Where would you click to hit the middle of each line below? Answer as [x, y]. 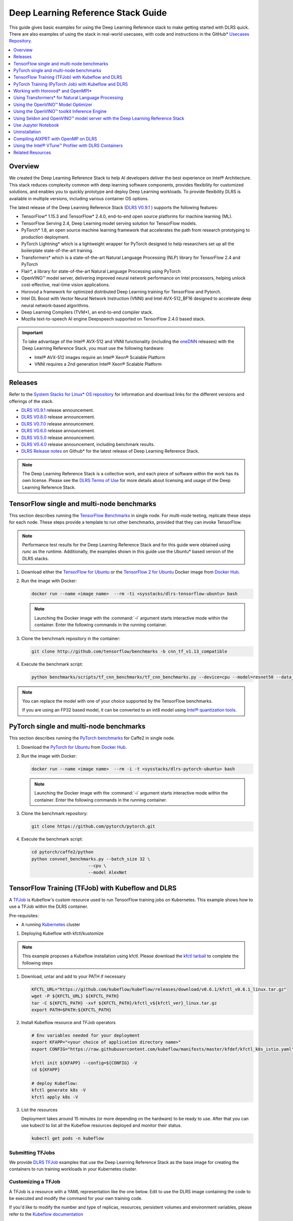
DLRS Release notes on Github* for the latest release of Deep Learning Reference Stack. [110, 451]
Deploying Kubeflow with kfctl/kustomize [63, 933]
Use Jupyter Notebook [36, 125]
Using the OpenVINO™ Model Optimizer [53, 105]
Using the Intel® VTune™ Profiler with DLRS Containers [68, 146]
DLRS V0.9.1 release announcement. [58, 410]
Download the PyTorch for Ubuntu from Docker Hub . [74, 747]
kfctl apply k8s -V [55, 1097]
